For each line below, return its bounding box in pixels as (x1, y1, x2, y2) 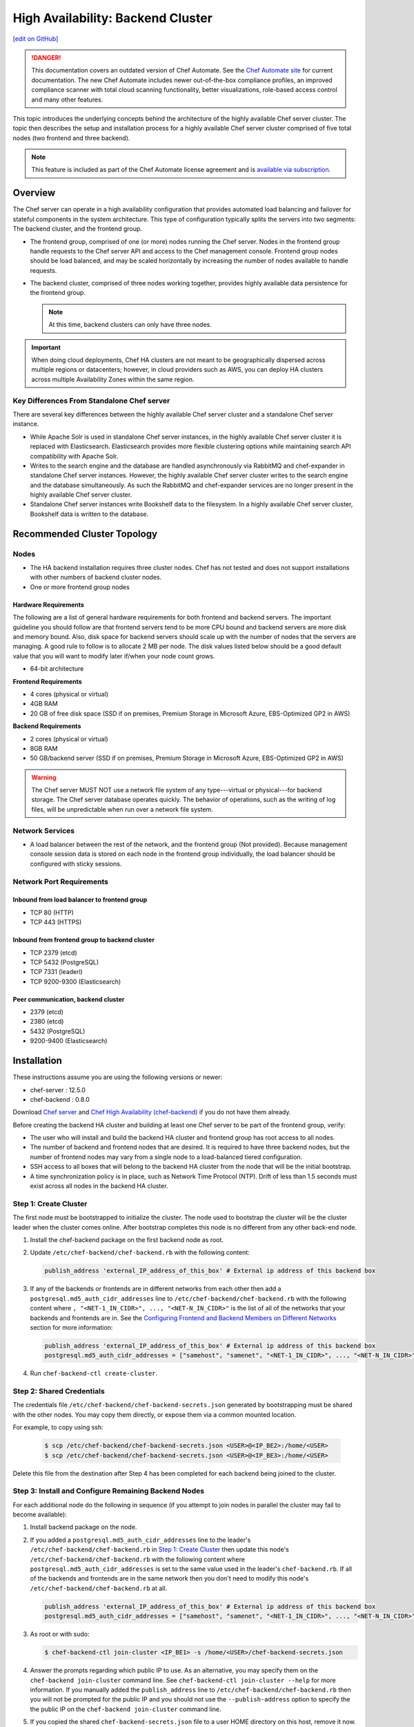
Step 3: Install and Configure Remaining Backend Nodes (12, 1486, 205, 1496)
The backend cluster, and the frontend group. (12, 225, 143, 233)
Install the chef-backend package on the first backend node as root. (30, 1235, 224, 1243)
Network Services (12, 826, 75, 835)
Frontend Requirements (12, 677, 82, 685)
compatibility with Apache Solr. (30, 452, 119, 460)
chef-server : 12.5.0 (30, 1085, 86, 1094)
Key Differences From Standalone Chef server (12, 396, 170, 405)
